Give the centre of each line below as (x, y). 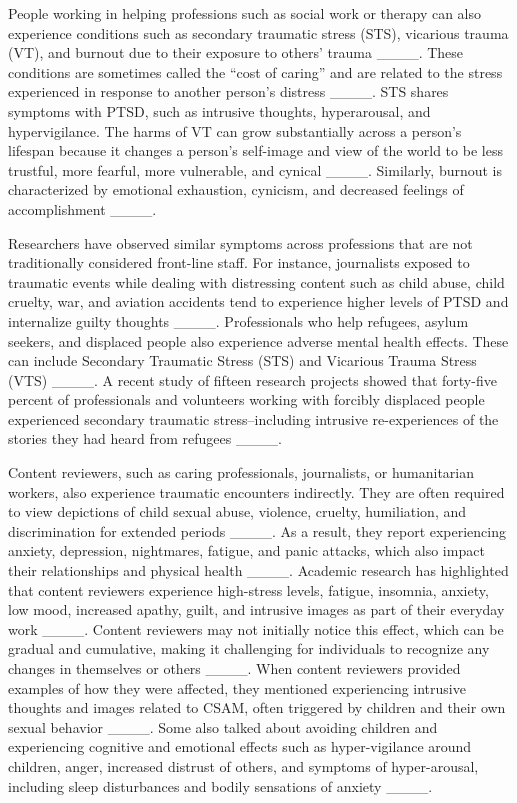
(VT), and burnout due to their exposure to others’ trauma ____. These (236, 52)
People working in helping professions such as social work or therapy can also (245, 13)
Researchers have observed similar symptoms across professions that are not (240, 242)
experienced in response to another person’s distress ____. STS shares (228, 91)
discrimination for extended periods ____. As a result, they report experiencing (257, 530)
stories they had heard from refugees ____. (145, 438)
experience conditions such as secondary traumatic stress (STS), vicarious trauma (258, 32)
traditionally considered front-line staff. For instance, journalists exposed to (239, 262)
